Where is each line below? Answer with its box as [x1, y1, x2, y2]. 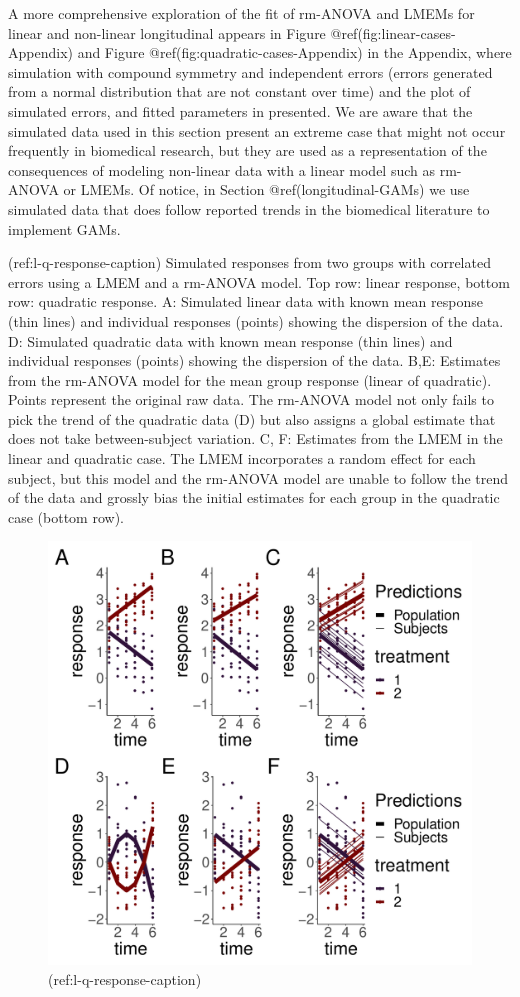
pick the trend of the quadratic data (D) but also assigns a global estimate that [8, 408, 496, 429]
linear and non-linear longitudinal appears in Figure [8, 22, 326, 43]
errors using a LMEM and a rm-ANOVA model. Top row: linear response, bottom [8, 271, 510, 292]
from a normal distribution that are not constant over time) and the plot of [8, 81, 471, 102]
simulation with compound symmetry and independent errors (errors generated [8, 61, 493, 82]
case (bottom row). [8, 506, 124, 527]
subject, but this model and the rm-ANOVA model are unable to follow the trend [8, 467, 509, 488]
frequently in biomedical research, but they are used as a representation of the [8, 140, 487, 161]
